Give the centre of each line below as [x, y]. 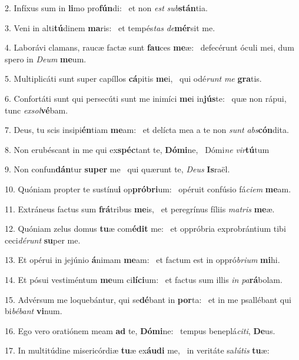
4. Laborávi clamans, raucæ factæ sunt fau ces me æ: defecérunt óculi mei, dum [149, 47]
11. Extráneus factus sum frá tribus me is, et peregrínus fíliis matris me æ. [140, 209]
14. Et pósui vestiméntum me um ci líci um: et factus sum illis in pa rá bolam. [144, 279]
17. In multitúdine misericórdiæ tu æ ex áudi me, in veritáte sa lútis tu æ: [137, 350]
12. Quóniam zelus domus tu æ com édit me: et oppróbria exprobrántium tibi [145, 229]
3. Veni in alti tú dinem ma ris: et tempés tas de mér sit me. [110, 27]
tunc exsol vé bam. [36, 110]
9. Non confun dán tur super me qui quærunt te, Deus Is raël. [117, 169]
